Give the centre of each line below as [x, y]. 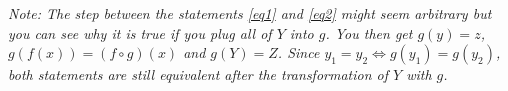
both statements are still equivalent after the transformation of [198, 74]
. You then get [369, 32]
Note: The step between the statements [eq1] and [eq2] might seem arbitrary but [250, 13]
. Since [298, 52]
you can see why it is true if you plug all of [140, 32]
